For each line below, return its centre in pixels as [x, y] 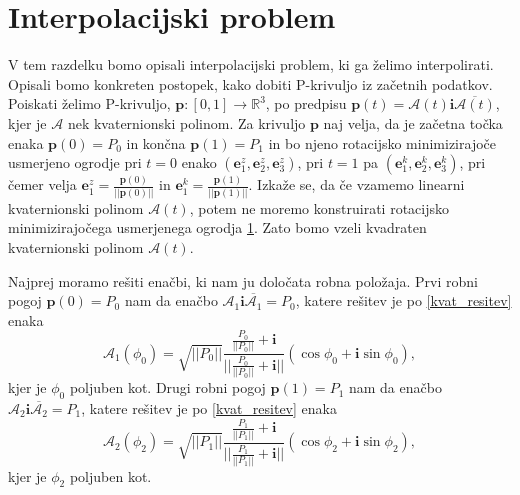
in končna [156, 142]
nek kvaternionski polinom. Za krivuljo [186, 122]
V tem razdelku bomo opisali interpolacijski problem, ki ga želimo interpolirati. [251, 64]
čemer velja [42, 184]
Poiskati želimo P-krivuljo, [89, 103]
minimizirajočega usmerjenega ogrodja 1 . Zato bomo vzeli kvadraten [217, 227]
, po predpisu [306, 103]
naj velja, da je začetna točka [413, 122]
